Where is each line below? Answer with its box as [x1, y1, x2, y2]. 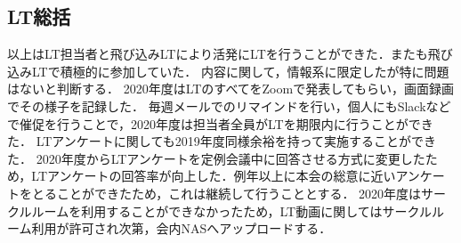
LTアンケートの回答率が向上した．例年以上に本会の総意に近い [31, 166, 396, 185]
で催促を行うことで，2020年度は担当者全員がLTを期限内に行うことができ [7, 114, 433, 133]
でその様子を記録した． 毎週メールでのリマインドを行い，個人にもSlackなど [7, 96, 451, 115]
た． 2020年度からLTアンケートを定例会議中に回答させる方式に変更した [7, 149, 425, 167]
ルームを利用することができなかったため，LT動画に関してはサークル [31, 201, 433, 220]
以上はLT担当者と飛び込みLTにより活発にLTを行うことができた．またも [7, 45, 428, 63]
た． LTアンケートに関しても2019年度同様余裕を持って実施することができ [7, 132, 436, 150]
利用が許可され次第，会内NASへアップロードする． [31, 219, 332, 238]
